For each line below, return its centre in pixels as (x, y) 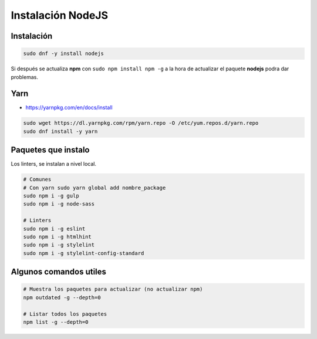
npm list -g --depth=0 (56, 322)
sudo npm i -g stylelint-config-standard (84, 253)
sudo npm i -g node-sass (59, 204)
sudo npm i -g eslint (54, 229)
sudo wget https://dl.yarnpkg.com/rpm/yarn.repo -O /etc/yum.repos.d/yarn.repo (141, 123)
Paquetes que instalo (50, 150)
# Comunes (37, 179)
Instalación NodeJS (60, 15)
